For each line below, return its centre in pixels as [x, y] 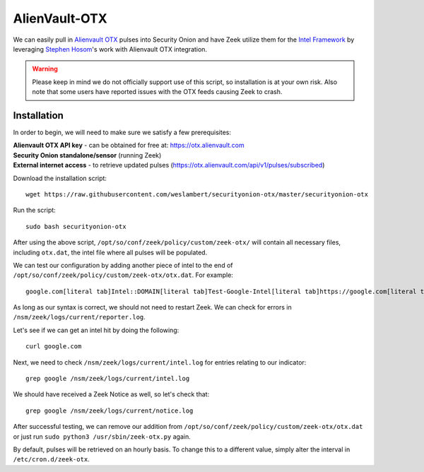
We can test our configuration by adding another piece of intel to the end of [123, 265]
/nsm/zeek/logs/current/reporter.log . [79, 317]
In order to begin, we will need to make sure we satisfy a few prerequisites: [122, 132]
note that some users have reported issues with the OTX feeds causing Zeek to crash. [157, 92]
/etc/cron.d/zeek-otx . [51, 459]
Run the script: [34, 210]
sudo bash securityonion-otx [76, 226]
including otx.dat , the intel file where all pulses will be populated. [110, 252]
